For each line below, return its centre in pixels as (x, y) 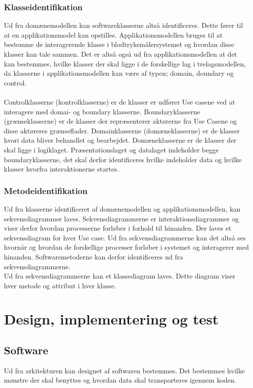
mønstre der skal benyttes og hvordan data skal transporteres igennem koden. (120, 380)
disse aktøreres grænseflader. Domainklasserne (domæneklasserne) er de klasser (122, 130)
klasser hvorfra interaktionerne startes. (61, 169)
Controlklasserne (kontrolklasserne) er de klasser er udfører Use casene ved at (120, 101)
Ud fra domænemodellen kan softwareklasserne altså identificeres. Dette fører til (124, 25)
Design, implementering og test (111, 319)
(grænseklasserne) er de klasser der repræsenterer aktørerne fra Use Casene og (120, 121)
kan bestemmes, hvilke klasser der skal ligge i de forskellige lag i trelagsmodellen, (125, 63)
